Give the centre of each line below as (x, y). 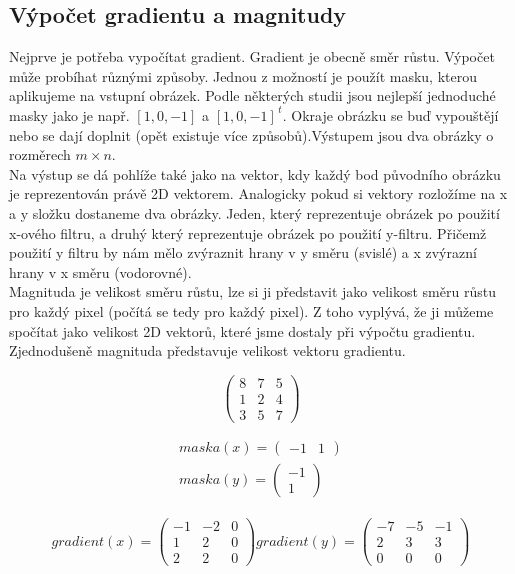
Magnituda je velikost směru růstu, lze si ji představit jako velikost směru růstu (252, 291)
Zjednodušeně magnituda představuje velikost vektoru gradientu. (207, 350)
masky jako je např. (69, 114)
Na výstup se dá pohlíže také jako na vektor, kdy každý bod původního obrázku (255, 173)
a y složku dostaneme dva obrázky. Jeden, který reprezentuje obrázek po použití (254, 212)
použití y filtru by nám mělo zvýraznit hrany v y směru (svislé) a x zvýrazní (243, 252)
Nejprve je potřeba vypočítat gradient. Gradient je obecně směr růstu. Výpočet (252, 56)
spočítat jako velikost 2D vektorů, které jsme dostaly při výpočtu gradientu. (242, 330)
